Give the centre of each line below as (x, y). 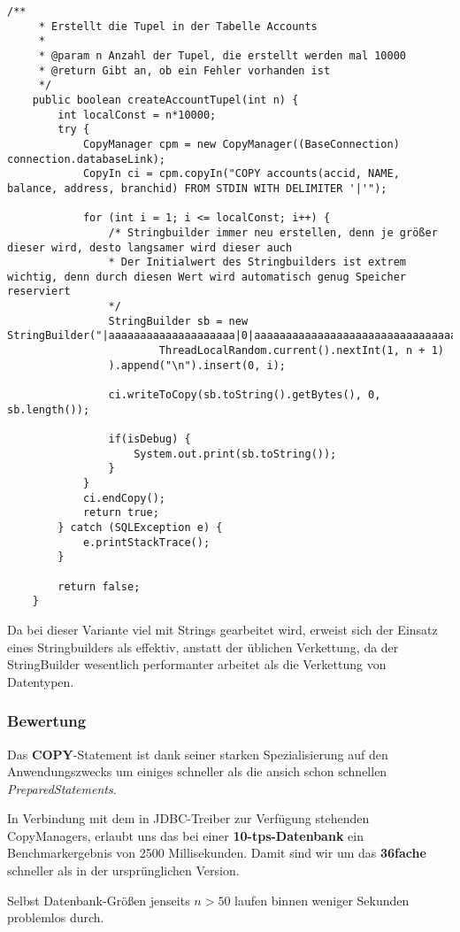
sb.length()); (49, 409)
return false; (99, 586)
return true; (121, 513)
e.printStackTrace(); (146, 542)
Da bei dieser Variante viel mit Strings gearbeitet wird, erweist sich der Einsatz (222, 629)
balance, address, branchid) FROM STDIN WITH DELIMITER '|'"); (197, 188)
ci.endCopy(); (124, 498)
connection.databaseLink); (86, 159)
